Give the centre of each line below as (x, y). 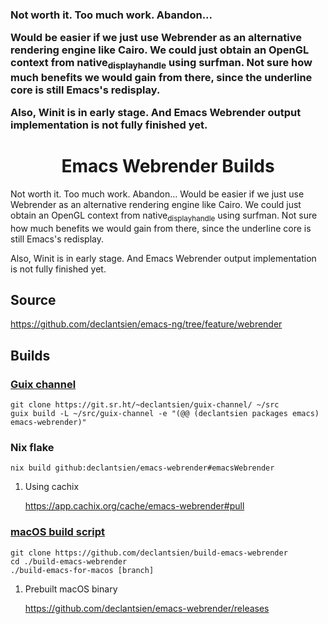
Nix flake (32, 448)
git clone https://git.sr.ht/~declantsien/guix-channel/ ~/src (145, 405)
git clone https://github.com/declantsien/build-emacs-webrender (149, 553)
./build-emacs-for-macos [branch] (82, 570)
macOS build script (58, 532)
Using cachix (52, 487)
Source (33, 300)
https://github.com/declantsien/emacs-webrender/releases (147, 608)
